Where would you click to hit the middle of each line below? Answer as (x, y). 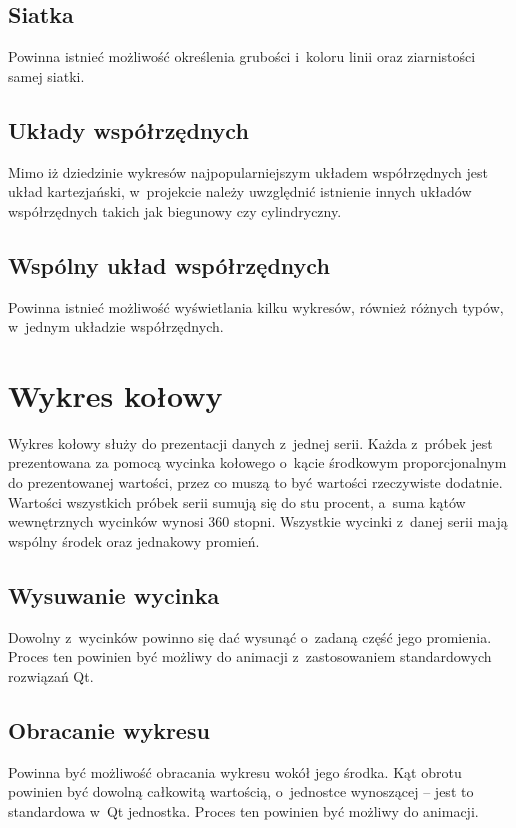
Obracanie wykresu (109, 729)
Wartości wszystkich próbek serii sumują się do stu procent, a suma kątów (237, 501)
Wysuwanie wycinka (114, 594)
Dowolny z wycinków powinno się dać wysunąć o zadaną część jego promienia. (250, 636)
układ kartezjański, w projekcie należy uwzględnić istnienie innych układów (240, 191)
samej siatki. (46, 75)
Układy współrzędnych (128, 129)
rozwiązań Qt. (51, 675)
